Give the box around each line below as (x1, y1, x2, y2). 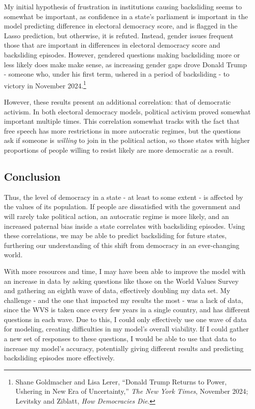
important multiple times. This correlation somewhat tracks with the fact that (4, 116, 240, 126)
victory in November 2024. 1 (4, 79, 86, 90)
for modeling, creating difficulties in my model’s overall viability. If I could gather (4, 324, 249, 334)
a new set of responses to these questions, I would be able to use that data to (4, 333, 236, 344)
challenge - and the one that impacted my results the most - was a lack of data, (4, 295, 243, 305)
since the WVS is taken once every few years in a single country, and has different (4, 304, 250, 315)
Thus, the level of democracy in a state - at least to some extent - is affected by (4, 191, 243, 202)
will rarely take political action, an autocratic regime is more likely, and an (4, 211, 229, 221)
